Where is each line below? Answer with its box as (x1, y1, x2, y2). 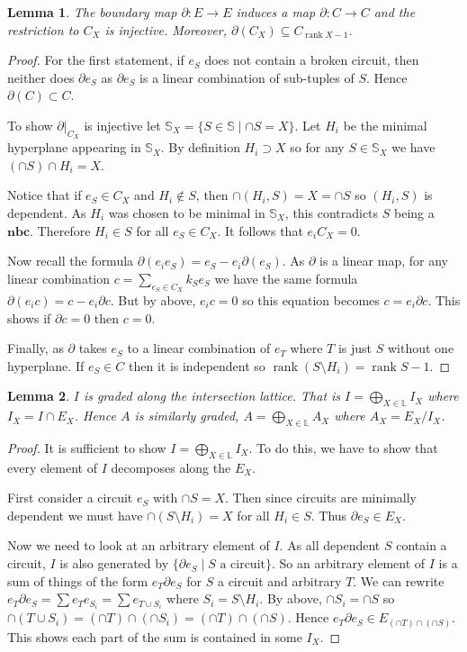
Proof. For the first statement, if (7, 50, 184, 69)
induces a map (236, 3, 316, 21)
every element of (7, 457, 97, 476)
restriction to (7, 20, 79, 39)
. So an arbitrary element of (272, 554, 426, 573)
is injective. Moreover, (104, 20, 228, 39)
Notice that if (7, 186, 82, 204)
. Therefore (30, 221, 91, 240)
